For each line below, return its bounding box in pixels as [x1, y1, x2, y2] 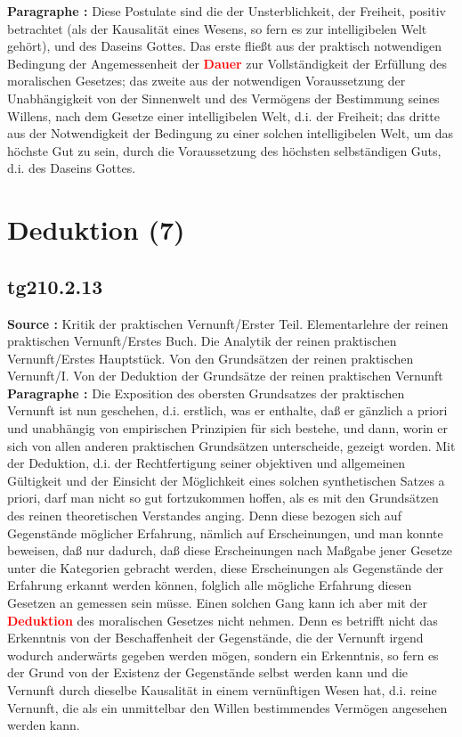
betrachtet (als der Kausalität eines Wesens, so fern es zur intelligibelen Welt [7, 19, 427, 37]
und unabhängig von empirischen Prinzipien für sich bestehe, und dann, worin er [7, 419, 448, 438]
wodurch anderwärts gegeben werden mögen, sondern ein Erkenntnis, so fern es [7, 645, 439, 664]
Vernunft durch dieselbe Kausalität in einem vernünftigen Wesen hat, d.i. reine [7, 680, 437, 699]
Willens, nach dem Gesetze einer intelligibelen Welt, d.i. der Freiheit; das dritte [7, 106, 441, 125]
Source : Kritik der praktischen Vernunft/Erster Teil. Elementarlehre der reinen [7, 314, 449, 332]
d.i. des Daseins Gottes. [7, 159, 136, 177]
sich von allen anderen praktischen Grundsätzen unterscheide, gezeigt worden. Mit [7, 436, 456, 454]
